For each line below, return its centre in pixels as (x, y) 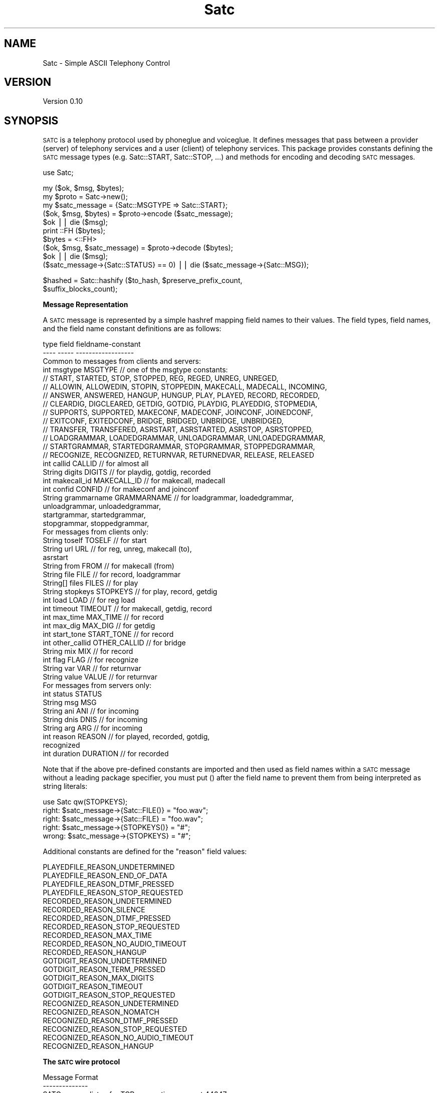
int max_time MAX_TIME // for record (103, 617)
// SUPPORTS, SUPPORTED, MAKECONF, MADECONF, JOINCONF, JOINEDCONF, (178, 413)
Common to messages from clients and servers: (122, 361)
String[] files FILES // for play (90, 583)
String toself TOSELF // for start (95, 540)
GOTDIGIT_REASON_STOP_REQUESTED (109, 995)
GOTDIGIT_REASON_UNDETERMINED (105, 961)
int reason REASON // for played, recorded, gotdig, (126, 737)
